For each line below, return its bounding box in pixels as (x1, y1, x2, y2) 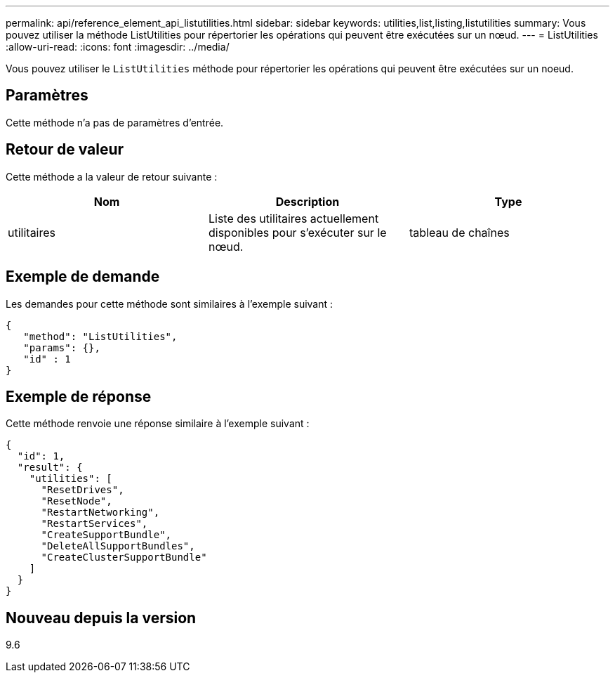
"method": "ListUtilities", (23, 330, 178, 342)
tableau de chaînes (409, 225, 510, 240)
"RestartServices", (41, 518, 148, 530)
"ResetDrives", (41, 484, 124, 496)
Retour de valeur (6, 141, 124, 159)
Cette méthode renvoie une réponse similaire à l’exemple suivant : (6, 417, 310, 430)
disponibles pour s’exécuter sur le (208, 225, 387, 240)
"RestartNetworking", (41, 507, 160, 519)
